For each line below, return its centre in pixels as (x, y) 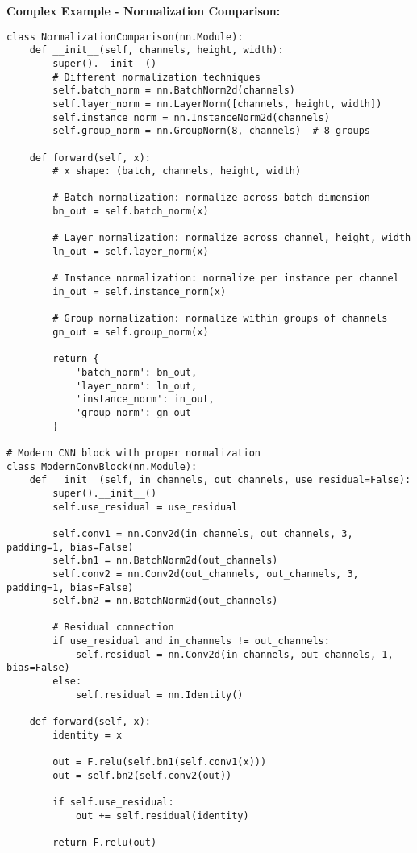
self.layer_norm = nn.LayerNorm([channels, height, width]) (217, 104)
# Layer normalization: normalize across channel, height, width (232, 238)
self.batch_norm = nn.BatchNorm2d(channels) (174, 91)
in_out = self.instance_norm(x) (140, 292)
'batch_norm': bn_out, (136, 372)
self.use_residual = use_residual (145, 507)
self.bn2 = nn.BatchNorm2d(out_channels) (165, 601)
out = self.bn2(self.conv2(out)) (142, 775)
